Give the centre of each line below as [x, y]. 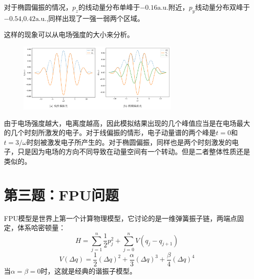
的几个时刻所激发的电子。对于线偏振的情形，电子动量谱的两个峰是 [110, 132]
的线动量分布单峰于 [109, 7]
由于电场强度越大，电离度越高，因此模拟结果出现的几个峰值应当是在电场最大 [127, 123]
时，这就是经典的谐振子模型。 [89, 271]
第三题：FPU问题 [62, 194]
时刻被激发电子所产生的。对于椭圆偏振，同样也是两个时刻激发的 [129, 142]
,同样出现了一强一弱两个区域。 [95, 18]
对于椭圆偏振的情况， [38, 7]
